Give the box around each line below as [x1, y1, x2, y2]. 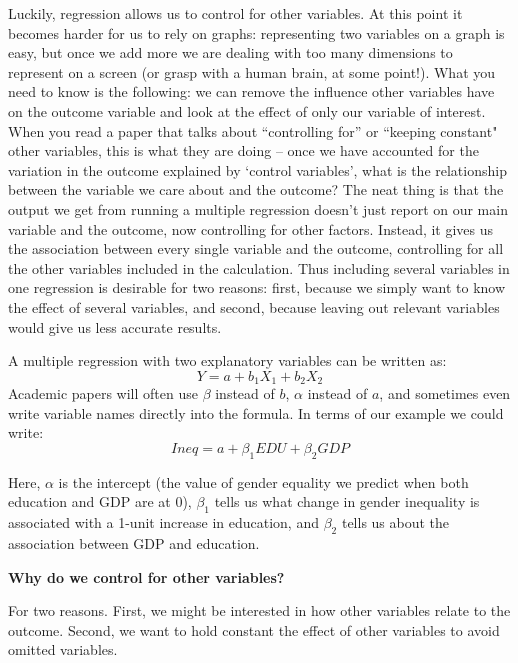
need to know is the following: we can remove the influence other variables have [8, 81, 495, 102]
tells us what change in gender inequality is [214, 491, 480, 512]
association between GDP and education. [8, 532, 260, 553]
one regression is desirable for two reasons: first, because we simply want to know [8, 277, 506, 298]
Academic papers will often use [8, 383, 198, 404]
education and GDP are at [8, 491, 171, 512]
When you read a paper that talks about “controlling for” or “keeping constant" [8, 120, 498, 141]
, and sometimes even [379, 383, 511, 404]
